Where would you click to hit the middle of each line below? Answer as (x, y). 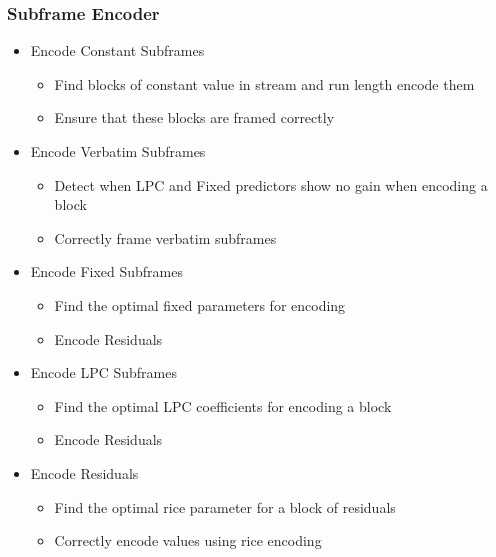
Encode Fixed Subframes (106, 271)
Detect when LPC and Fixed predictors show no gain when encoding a (271, 184)
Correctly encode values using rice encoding (188, 540)
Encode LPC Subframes (103, 372)
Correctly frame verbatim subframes (165, 237)
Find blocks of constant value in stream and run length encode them (264, 83)
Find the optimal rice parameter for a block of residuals (225, 506)
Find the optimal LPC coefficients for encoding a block (223, 405)
